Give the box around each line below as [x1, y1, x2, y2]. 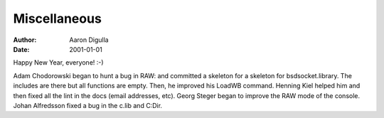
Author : [13, 36, 37, 44]
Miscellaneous [13, 11, 102, 26]
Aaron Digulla [69, 36, 110, 44]
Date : [13, 45, 30, 53]
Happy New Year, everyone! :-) [13, 58, 104, 67]
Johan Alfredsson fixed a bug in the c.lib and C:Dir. [13, 101, 163, 109]
